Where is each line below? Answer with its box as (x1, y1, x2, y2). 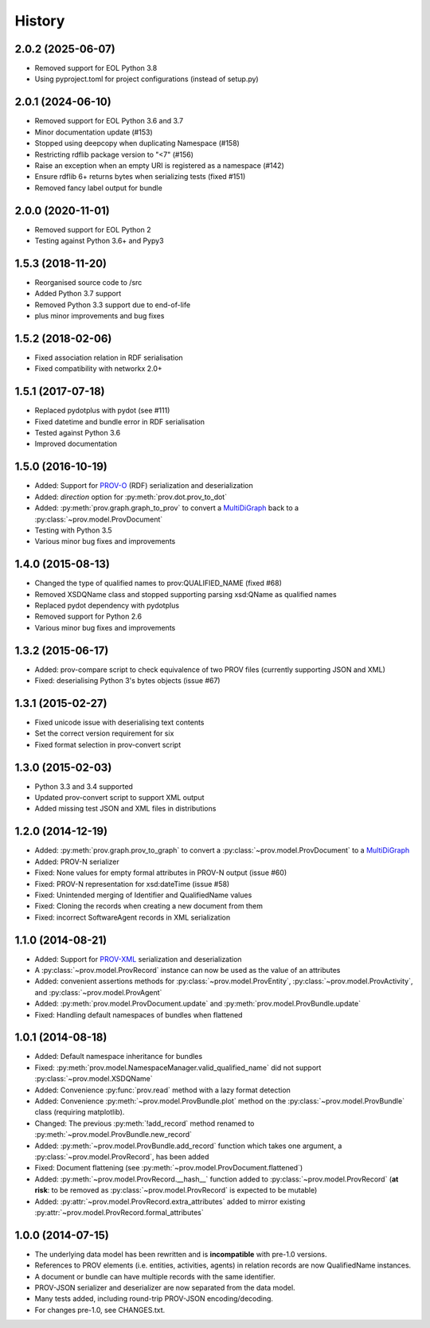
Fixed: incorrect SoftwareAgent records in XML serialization (34, 912, 231, 922)
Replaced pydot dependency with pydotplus (34, 601, 179, 610)
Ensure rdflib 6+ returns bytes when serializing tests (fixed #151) (34, 172, 246, 182)
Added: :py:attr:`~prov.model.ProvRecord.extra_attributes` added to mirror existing (34, 1197, 306, 1206)
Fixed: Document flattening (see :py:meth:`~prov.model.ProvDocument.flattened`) (34, 1163, 303, 1173)
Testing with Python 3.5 (34, 525, 112, 535)
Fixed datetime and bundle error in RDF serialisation (34, 416, 205, 426)
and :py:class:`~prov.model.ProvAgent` (34, 987, 162, 997)
